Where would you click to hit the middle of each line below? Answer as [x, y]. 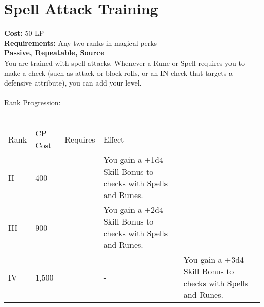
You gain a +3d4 [214, 260]
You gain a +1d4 [133, 160]
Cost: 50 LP [24, 33]
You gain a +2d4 [133, 210]
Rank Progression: [32, 103]
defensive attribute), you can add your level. [73, 83]
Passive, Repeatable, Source [54, 53]
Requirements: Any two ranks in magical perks [81, 43]
